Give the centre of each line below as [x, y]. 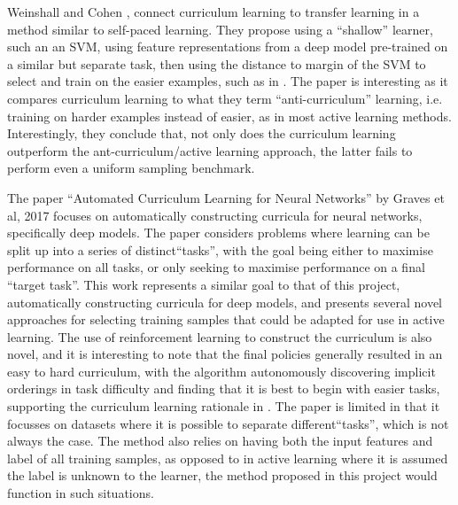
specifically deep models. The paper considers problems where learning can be [218, 233]
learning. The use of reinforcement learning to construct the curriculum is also [220, 336]
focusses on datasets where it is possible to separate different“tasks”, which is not [228, 423]
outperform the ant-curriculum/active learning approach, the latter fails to [210, 150]
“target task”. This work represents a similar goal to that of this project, [204, 284]
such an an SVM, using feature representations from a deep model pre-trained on [228, 47]
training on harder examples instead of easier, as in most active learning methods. [229, 116]
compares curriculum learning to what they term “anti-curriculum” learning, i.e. [225, 98]
